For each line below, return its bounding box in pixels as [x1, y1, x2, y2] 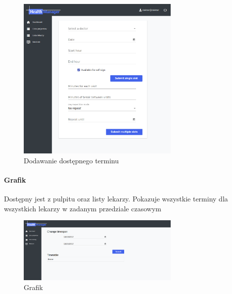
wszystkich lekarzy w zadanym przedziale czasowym [4, 203, 161, 213]
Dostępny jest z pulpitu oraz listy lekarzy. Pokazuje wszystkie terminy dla [4, 194, 228, 204]
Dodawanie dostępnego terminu [24, 155, 119, 165]
